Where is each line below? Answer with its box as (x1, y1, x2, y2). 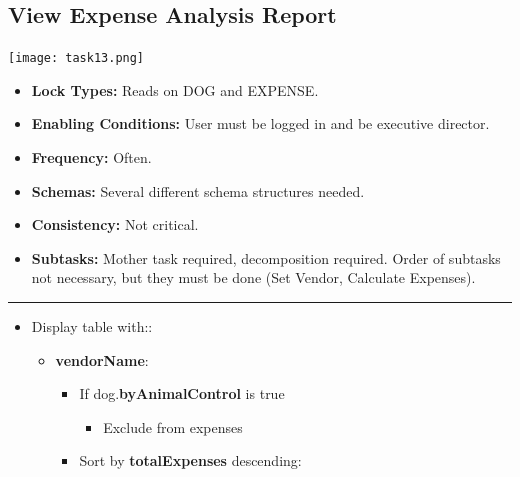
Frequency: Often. (31, 147, 152, 168)
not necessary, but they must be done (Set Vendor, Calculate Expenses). (31, 267, 476, 288)
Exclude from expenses (103, 416, 243, 437)
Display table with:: (31, 316, 153, 337)
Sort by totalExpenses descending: (79, 450, 302, 471)
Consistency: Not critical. (31, 214, 199, 235)
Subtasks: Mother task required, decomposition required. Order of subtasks (31, 247, 501, 268)
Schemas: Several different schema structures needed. (31, 180, 365, 201)
